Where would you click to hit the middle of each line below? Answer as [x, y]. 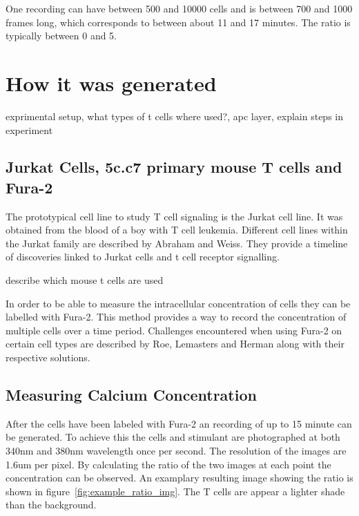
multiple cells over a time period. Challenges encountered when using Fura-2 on [174, 330]
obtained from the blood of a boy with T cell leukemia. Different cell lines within [177, 230]
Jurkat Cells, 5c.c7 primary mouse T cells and [174, 167]
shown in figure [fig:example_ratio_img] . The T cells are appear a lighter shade [175, 491]
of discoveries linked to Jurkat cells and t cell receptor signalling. [143, 257]
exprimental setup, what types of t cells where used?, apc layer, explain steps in [174, 116]
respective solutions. [48, 357]
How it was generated [111, 83]
